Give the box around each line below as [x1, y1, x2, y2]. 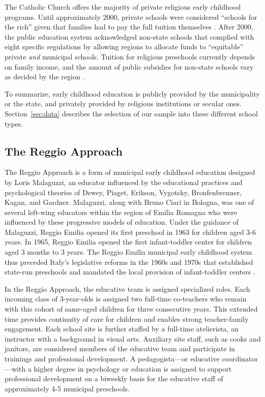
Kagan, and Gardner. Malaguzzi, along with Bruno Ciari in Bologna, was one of [5, 197, 254, 207]
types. [5, 118, 23, 129]
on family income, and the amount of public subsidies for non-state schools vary [5, 61, 254, 72]
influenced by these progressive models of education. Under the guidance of [5, 217, 239, 227]
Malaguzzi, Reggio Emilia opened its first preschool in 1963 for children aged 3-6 [5, 226, 256, 237]
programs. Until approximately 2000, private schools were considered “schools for [5, 11, 257, 22]
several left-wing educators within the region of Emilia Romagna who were [5, 206, 237, 217]
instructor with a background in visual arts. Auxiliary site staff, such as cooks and [5, 333, 261, 344]
